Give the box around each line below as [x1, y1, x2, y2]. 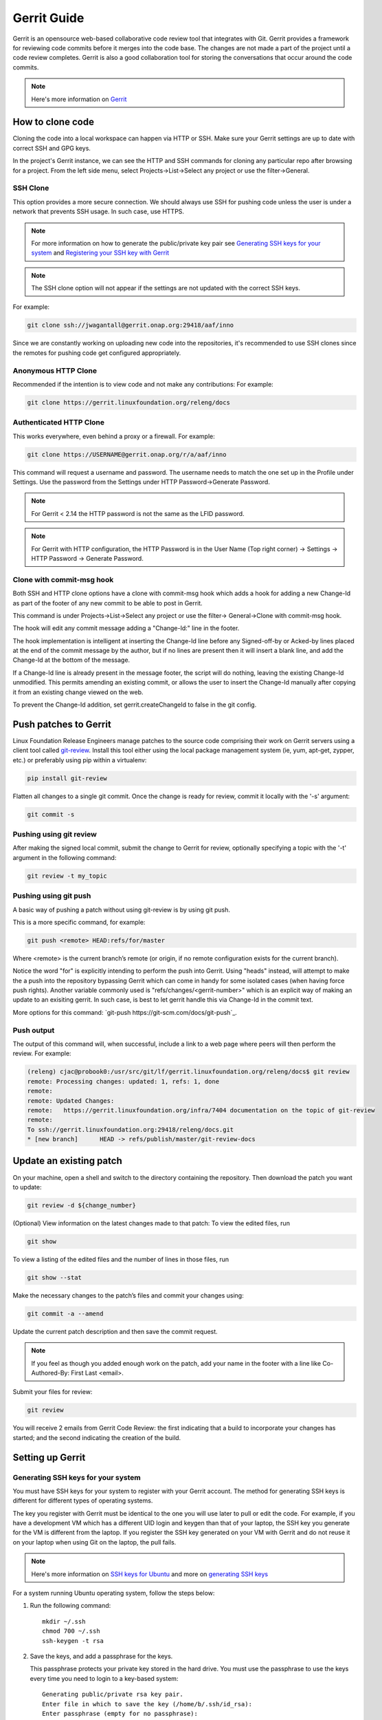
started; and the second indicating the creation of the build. [12, 1433, 181, 1441]
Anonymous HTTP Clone [12, 365, 98, 375]
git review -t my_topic [27, 872, 108, 880]
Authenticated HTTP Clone [12, 418, 105, 427]
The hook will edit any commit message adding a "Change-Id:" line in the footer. [12, 624, 240, 632]
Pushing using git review [12, 830, 98, 839]
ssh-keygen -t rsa [42, 1637, 104, 1644]
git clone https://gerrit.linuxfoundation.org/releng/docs [27, 398, 230, 406]
